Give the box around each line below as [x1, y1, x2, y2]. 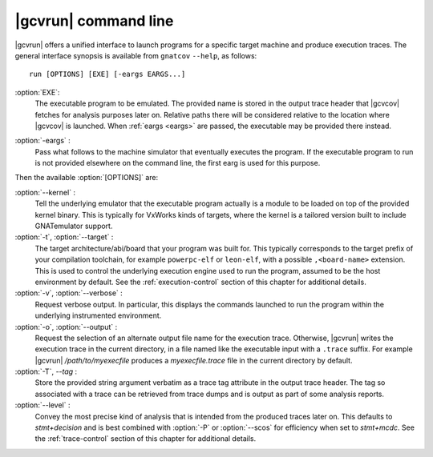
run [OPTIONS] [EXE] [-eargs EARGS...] [29, 70, 186, 79]
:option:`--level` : [14, 400, 71, 410]
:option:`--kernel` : [14, 187, 76, 197]
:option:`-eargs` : [14, 136, 71, 146]
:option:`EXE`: [14, 87, 60, 97]
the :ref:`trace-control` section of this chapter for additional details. [34, 434, 257, 443]
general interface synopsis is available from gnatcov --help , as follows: [14, 50, 257, 60]
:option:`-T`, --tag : [14, 367, 78, 376]
